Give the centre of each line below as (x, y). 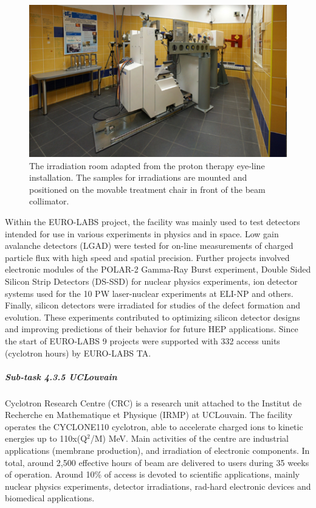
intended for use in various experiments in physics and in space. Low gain (142, 233)
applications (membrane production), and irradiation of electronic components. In (157, 451)
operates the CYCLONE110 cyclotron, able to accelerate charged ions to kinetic (154, 426)
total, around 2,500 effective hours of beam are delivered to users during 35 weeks (157, 462)
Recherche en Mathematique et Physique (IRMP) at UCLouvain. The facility (149, 415)
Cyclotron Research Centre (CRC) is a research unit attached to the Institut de (153, 402)
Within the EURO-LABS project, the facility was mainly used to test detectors (153, 221)
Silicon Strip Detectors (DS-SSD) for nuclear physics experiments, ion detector (151, 281)
